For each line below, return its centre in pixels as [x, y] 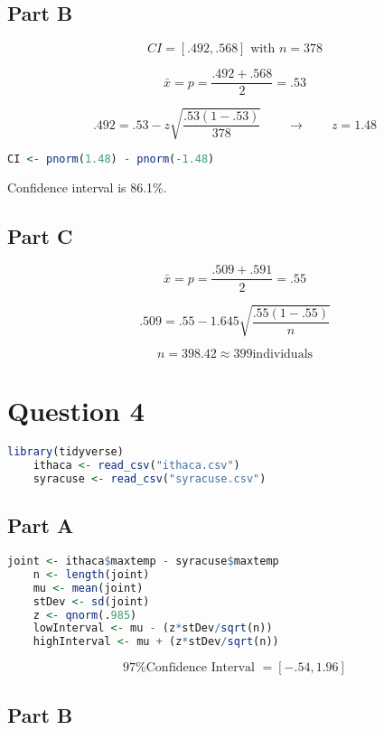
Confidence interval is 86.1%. [87, 187]
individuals [283, 355]
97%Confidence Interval [189, 668]
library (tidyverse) [66, 452]
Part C [40, 235]
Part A [41, 525]
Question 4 [76, 411]
